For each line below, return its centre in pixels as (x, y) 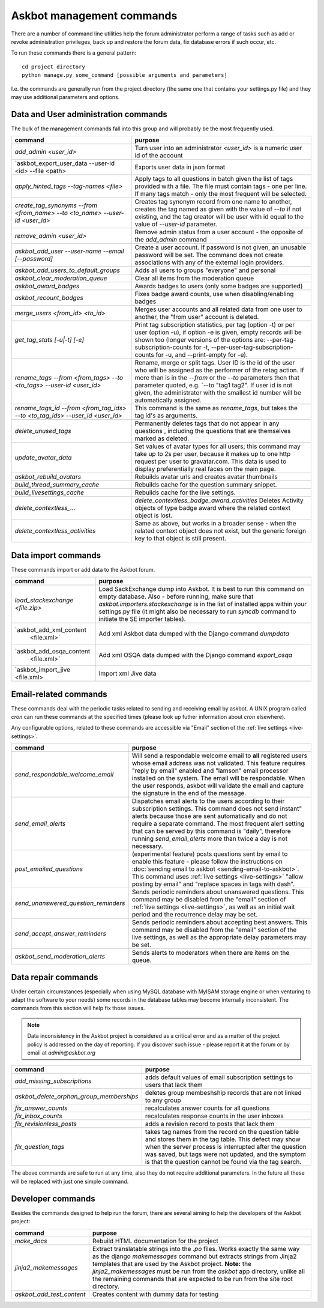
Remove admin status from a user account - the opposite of (219, 232)
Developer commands (53, 1198)
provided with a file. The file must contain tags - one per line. (221, 186)
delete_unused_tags (43, 431)
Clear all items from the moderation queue (194, 278)
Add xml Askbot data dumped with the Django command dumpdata (194, 634)
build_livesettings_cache (49, 492)
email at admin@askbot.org (61, 1053)
